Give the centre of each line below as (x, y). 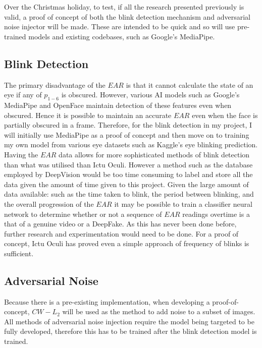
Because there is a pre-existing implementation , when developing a (107, 301)
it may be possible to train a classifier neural (183, 204)
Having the (21, 154)
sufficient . (19, 253)
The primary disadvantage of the (55, 84)
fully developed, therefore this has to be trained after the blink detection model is (130, 331)
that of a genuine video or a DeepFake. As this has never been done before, (120, 224)
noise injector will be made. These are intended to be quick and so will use (120, 26)
